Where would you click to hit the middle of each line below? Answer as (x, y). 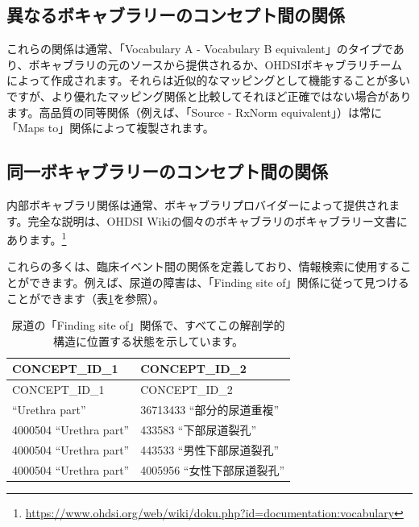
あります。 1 (37, 238)
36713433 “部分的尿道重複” (210, 410)
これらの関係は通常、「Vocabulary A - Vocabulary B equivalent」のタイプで (200, 49)
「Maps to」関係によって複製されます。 (110, 128)
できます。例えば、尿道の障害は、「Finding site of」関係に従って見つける (219, 282)
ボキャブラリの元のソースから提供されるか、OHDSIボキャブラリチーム (215, 64)
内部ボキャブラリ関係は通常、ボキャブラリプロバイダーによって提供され (198, 204)
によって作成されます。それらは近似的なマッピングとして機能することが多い (209, 80)
